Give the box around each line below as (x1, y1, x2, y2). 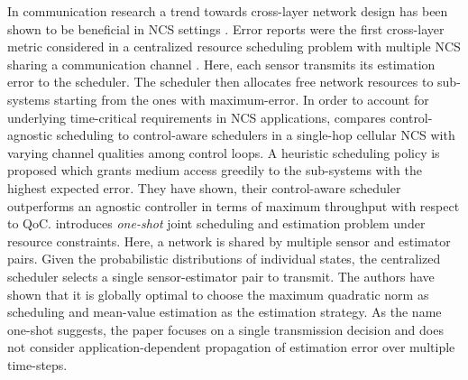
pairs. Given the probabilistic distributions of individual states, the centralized (7, 249, 441, 268)
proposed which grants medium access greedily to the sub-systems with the (7, 161, 422, 180)
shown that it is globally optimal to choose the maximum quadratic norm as (7, 284, 429, 303)
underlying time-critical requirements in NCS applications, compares (7, 107, 386, 126)
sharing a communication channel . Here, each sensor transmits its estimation (7, 54, 436, 73)
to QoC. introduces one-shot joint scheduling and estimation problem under (7, 214, 426, 233)
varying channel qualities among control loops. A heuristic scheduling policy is (7, 143, 440, 162)
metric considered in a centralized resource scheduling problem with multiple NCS (7, 37, 461, 56)
